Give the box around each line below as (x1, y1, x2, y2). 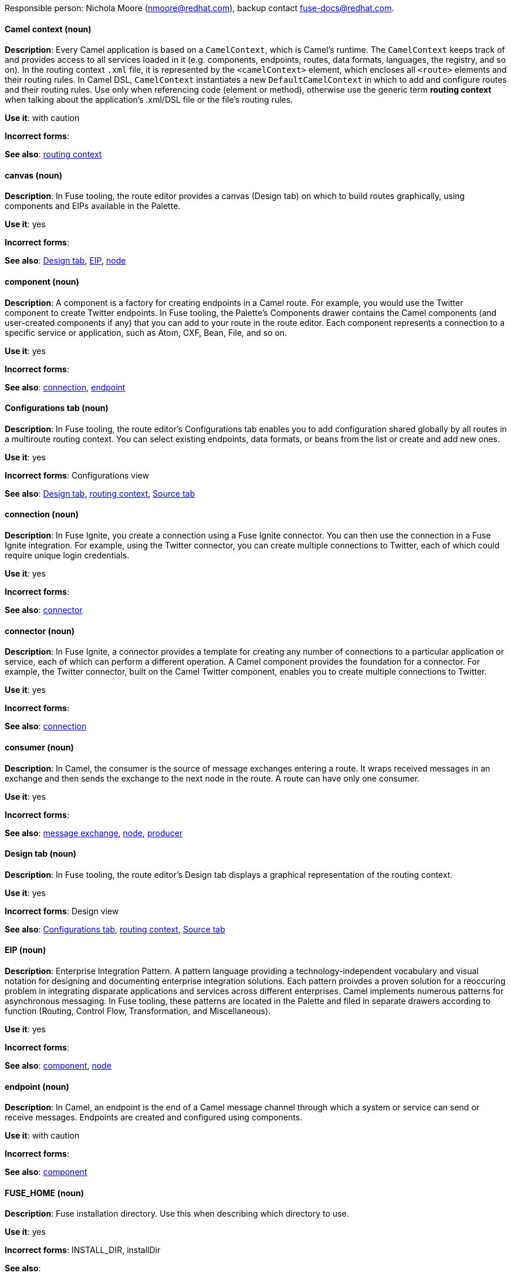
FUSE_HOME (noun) (5, 1187, 84, 1198)
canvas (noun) (5, 170, 63, 180)
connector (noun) (5, 625, 75, 636)
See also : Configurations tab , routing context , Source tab (5, 924, 225, 934)
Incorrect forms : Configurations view (5, 470, 149, 480)
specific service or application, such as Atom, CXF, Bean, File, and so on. (5, 327, 287, 338)
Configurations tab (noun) (5, 403, 109, 413)
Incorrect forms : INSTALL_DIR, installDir (5, 1245, 161, 1255)
